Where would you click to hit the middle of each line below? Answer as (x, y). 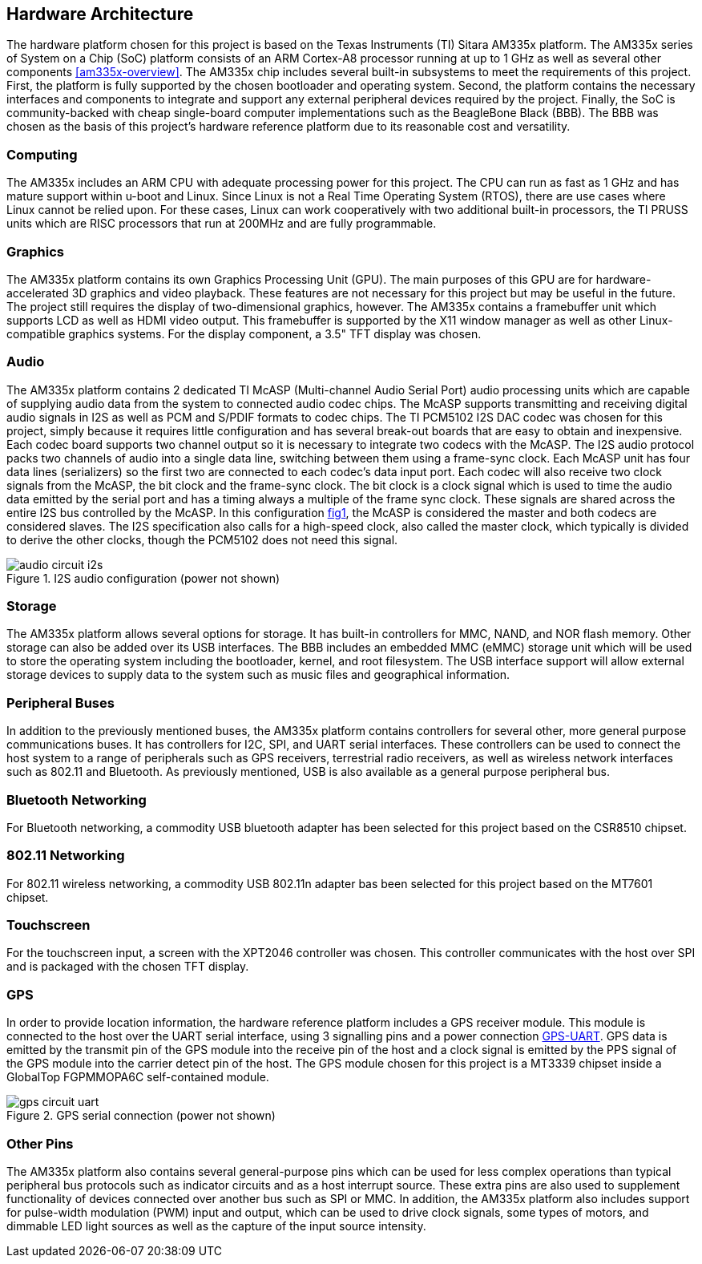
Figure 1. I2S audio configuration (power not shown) (143, 578)
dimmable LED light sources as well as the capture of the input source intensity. (216, 1226)
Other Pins (40, 1143)
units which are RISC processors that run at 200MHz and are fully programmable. (222, 224)
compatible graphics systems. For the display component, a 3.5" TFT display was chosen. (244, 333)
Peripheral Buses (61, 703)
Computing (42, 154)
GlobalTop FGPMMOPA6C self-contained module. (138, 1077)
